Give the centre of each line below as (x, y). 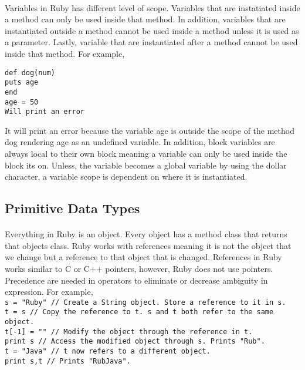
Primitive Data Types (72, 208)
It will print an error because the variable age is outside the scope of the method (150, 130)
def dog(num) (30, 73)
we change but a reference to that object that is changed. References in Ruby (143, 257)
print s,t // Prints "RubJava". (68, 361)
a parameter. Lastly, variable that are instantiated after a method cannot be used (151, 42)
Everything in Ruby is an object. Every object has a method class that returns (146, 234)
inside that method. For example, (65, 53)
